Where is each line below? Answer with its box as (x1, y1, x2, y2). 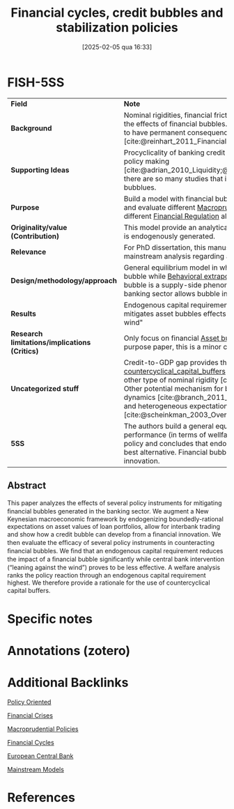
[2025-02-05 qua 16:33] (81, 43, 153, 51)
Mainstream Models (7, 765, 65, 773)
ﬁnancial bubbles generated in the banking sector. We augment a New (7, 507, 209, 515)
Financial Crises (7, 711, 54, 719)
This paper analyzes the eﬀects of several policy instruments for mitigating (7, 498, 222, 507)
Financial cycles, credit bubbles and (10, 5, 224, 21)
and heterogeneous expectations (123, 401, 232, 410)
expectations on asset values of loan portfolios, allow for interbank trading (7, 522, 221, 530)
